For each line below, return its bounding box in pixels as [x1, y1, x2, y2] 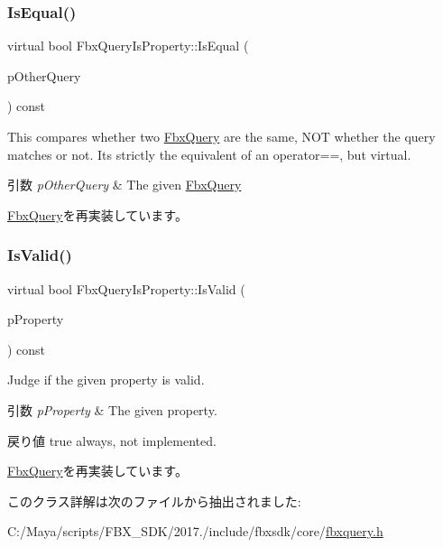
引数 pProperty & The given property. [7, 400, 217, 419]
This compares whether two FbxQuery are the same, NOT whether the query [7, 127, 436, 145]
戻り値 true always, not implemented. [7, 431, 217, 450]
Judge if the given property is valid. [7, 370, 205, 389]
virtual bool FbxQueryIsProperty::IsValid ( [7, 279, 245, 298]
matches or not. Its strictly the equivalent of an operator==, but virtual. [7, 144, 411, 163]
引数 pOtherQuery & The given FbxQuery [7, 175, 242, 194]
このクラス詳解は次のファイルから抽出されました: [7, 491, 301, 510]
